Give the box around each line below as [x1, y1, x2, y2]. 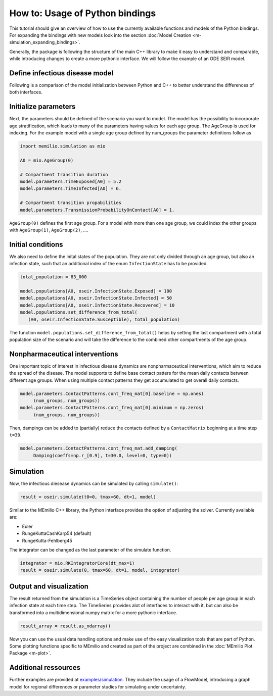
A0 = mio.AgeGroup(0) [20, 157, 74, 163]
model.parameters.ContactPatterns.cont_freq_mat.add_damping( [20, 445, 177, 452]
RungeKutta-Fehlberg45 [22, 537, 73, 543]
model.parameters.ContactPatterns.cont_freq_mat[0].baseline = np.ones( [20, 390, 204, 396]
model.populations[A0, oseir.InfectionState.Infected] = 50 [20, 295, 172, 301]
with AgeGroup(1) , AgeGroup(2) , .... [9, 227, 88, 233]
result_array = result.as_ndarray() [20, 623, 111, 629]
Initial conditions [9, 240, 63, 248]
